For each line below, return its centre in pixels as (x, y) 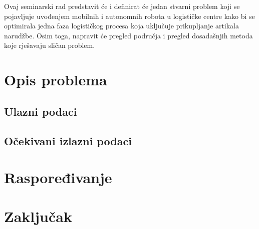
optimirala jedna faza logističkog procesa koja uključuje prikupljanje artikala (121, 26)
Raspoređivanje (58, 177)
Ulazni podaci (41, 111)
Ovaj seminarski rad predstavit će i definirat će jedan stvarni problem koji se (122, 6)
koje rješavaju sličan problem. (50, 45)
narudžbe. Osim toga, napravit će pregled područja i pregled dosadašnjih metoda (128, 35)
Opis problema (56, 80)
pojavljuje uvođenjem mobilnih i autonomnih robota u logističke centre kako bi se (129, 16)
